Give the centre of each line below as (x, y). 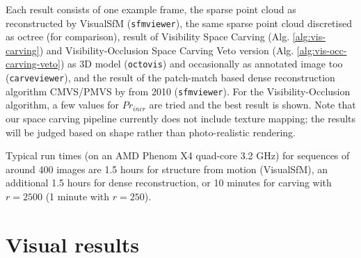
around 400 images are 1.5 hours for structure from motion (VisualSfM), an (167, 169)
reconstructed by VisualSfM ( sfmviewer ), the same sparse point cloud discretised (179, 23)
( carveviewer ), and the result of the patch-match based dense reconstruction (170, 78)
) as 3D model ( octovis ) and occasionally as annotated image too (202, 64)
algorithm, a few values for (63, 105)
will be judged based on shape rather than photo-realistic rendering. (151, 132)
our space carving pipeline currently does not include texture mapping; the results (181, 118)
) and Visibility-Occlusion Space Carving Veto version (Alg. (167, 50)
